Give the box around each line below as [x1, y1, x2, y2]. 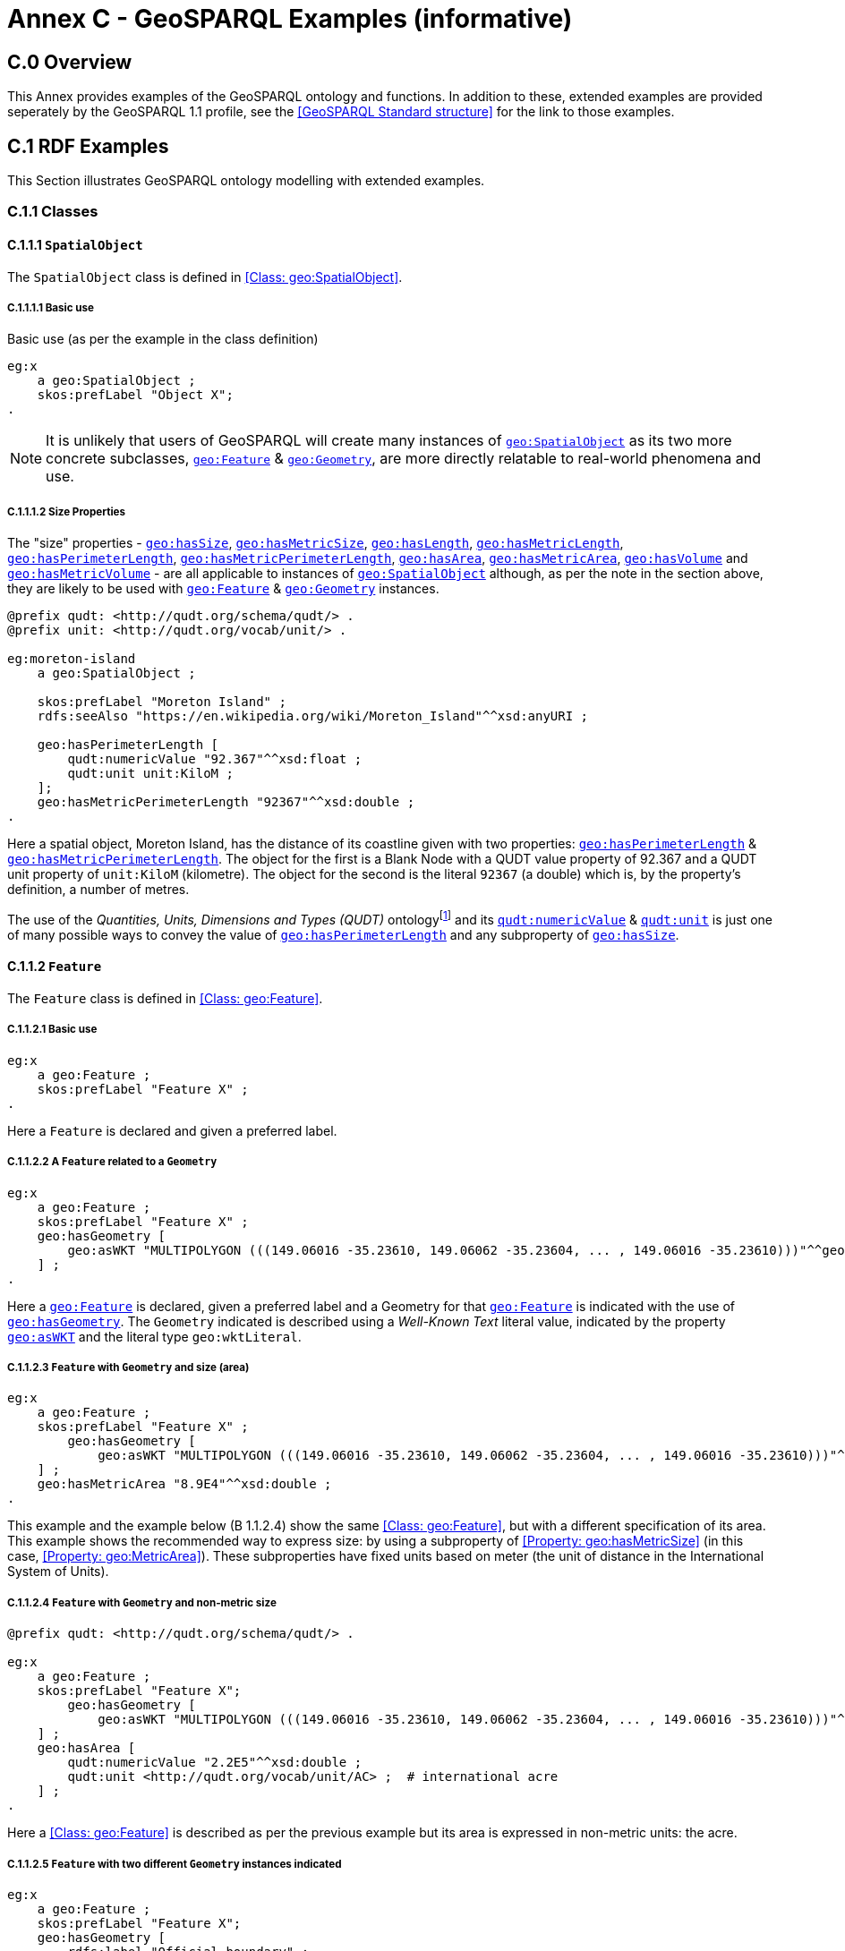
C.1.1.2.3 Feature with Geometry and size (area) [7, 1361, 250, 1374]
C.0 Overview [7, 50, 132, 73]
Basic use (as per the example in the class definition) [7, 331, 319, 347]
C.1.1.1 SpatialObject [7, 237, 143, 252]
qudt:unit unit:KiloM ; [67, 766, 234, 781]
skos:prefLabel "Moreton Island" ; [37, 694, 286, 710]
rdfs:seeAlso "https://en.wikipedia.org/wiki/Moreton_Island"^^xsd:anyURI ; [37, 709, 589, 724]
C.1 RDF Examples [7, 134, 169, 158]
